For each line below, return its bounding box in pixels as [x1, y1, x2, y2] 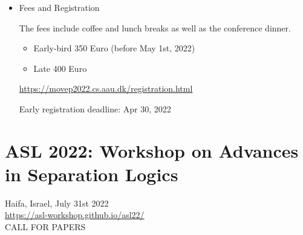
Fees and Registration [19, 1, 100, 13]
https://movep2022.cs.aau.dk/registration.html [19, 82, 193, 95]
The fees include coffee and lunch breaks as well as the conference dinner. [19, 21, 291, 34]
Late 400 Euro [33, 62, 87, 74]
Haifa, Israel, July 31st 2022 [5, 196, 109, 209]
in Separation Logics [5, 161, 178, 186]
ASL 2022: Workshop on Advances [5, 138, 299, 163]
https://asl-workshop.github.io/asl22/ [5, 208, 145, 221]
